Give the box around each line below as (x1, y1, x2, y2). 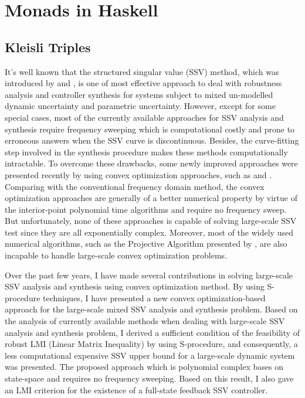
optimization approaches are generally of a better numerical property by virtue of (5, 192, 297, 204)
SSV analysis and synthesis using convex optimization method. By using (5, 280, 265, 292)
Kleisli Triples (5, 38, 91, 56)
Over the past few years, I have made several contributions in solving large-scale (5, 268, 293, 281)
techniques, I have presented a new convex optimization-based (43, 291, 266, 304)
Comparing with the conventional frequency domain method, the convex (5, 180, 265, 192)
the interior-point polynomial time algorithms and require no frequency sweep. (5, 203, 287, 215)
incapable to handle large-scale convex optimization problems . (5, 249, 228, 261)
